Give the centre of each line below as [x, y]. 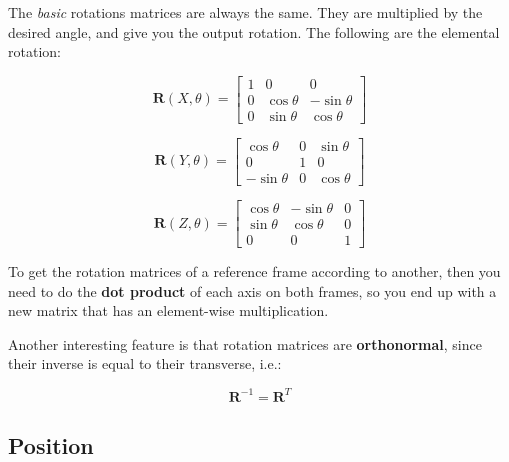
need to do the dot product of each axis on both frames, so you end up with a [252, 290]
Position [51, 444]
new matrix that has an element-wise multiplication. [168, 310]
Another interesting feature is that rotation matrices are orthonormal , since [245, 343]
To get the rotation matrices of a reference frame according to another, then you [254, 271]
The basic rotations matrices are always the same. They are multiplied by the [245, 12]
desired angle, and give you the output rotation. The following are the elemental [254, 31]
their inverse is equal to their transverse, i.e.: [145, 363]
